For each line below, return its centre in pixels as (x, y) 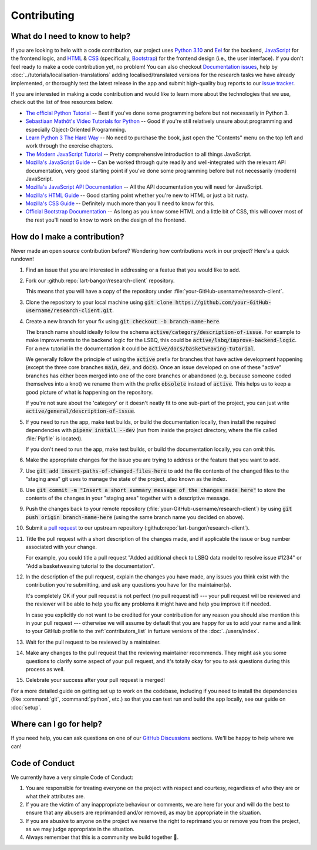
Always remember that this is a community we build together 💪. (102, 837)
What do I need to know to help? (71, 36)
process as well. (45, 669)
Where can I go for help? (57, 724)
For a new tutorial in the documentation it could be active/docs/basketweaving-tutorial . (140, 348)
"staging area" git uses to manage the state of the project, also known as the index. (126, 479)
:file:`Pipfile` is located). (54, 439)
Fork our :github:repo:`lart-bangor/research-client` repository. (100, 280)
